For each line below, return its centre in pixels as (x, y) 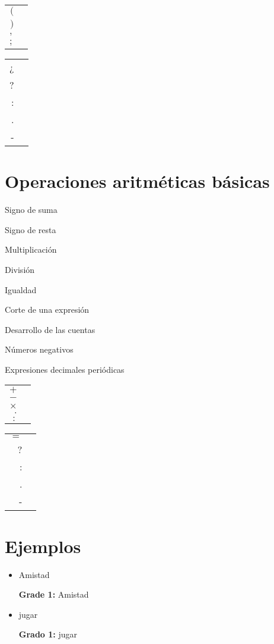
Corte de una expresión (47, 310)
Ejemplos (43, 546)
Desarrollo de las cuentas (50, 329)
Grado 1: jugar (48, 634)
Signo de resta (31, 229)
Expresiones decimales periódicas (65, 369)
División (20, 269)
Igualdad (21, 289)
